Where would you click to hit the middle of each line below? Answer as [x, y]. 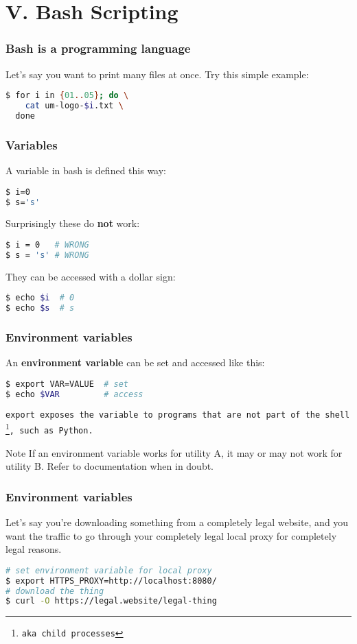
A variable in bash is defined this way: [86, 170]
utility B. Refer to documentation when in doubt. [110, 466]
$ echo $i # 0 [40, 298]
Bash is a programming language [98, 48]
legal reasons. [34, 549]
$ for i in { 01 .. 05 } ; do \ [67, 96]
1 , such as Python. [49, 428]
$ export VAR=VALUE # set [67, 384]
